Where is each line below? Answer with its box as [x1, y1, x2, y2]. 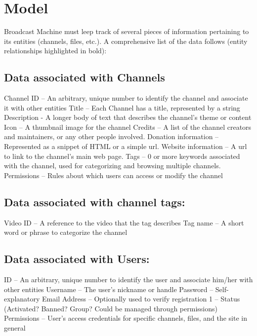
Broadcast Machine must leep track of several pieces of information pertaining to [4, 26, 249, 37]
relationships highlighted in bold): [4, 45, 107, 56]
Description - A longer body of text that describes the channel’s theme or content [4, 112, 252, 122]
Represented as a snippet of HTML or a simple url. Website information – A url [4, 141, 247, 151]
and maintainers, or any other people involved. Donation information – [4, 131, 219, 142]
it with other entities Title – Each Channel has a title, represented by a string [4, 102, 240, 112]
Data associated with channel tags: [4, 194, 185, 209]
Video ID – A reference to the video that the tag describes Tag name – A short [4, 217, 244, 227]
